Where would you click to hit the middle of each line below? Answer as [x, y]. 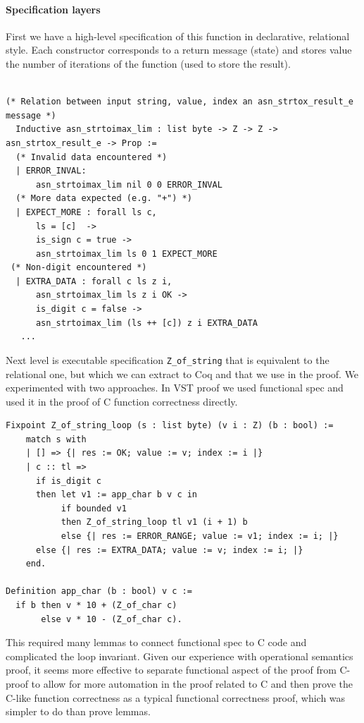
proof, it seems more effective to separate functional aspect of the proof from [171, 670]
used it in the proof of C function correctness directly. [122, 401]
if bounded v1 [94, 508]
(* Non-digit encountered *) [79, 268]
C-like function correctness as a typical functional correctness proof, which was [176, 697]
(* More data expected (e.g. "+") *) [104, 199]
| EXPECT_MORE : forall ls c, [86, 212]
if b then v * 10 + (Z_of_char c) [96, 606]
